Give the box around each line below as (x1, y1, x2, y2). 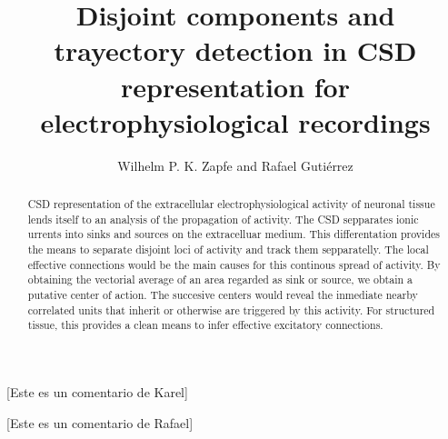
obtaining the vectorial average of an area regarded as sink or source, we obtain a (27, 272, 413, 287)
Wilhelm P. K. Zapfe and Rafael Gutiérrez (117, 155, 353, 175)
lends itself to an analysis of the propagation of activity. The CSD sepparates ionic (27, 211, 419, 226)
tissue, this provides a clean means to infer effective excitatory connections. (27, 317, 383, 333)
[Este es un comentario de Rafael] (6, 413, 194, 432)
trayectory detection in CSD (54, 32, 417, 69)
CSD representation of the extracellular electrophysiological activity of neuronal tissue (27, 196, 435, 212)
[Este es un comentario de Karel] (6, 382, 188, 401)
